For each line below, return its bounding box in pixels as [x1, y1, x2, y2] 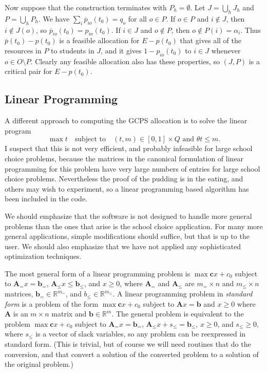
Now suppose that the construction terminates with [5, 2, 167, 12]
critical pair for [5, 66, 52, 77]
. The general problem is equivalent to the [111, 308, 244, 319]
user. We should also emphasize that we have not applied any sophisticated [5, 240, 241, 251]
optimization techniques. [5, 251, 82, 262]
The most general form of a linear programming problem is [5, 268, 190, 278]
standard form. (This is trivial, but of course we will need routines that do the [5, 339, 251, 349]
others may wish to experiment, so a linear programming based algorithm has [5, 183, 249, 194]
